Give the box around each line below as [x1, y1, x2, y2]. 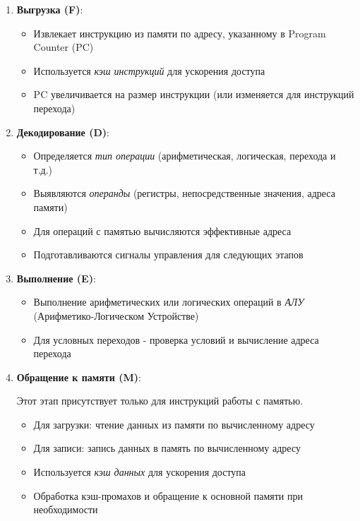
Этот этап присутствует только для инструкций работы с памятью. [16, 393, 304, 408]
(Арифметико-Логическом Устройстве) [33, 308, 199, 323]
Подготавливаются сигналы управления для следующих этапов [33, 247, 304, 262]
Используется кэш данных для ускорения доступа [33, 465, 246, 479]
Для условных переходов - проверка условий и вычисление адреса [33, 332, 319, 347]
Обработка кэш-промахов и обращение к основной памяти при [33, 488, 303, 503]
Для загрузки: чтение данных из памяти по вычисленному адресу [33, 417, 315, 431]
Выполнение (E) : [16, 270, 96, 285]
